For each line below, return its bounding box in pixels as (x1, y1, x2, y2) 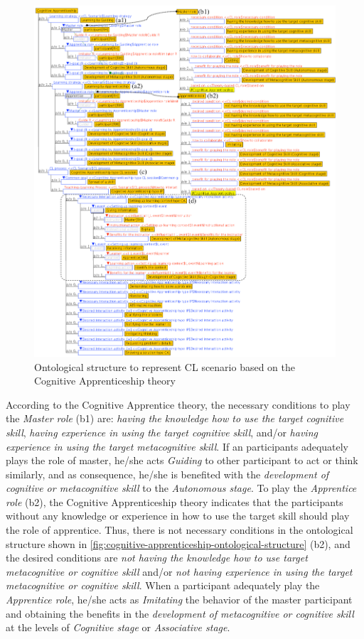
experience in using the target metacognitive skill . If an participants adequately (6, 439, 348, 453)
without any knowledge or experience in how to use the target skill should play (6, 508, 350, 523)
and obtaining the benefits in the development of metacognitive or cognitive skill (6, 606, 354, 621)
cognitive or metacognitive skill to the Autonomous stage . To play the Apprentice (6, 480, 357, 495)
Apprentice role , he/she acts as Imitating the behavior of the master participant (6, 592, 353, 607)
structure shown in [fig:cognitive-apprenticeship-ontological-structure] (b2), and (6, 536, 350, 551)
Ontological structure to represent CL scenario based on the (34, 359, 296, 374)
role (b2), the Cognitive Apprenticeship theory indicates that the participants (6, 494, 343, 509)
